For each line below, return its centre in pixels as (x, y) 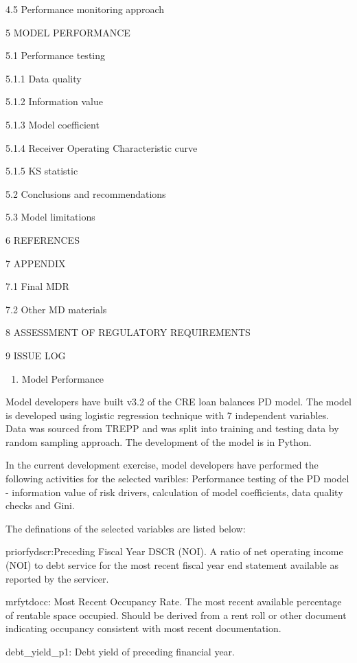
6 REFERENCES (43, 239)
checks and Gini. (40, 505)
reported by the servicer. (57, 578)
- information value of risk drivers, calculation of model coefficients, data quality (174, 492)
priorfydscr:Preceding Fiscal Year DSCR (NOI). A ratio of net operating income (174, 551)
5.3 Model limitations (50, 217)
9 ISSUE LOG (36, 355)
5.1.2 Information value (55, 101)
